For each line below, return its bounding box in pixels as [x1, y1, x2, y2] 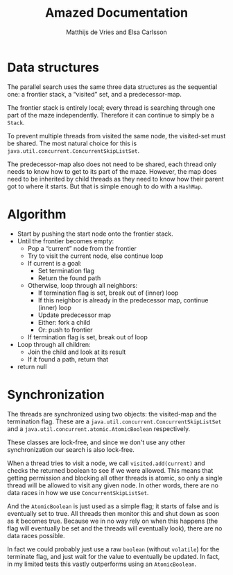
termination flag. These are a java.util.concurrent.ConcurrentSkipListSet [7, 417, 222, 426]
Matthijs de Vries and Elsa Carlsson [65, 28, 168, 36]
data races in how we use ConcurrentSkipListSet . [7, 488, 149, 496]
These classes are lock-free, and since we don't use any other [7, 438, 186, 446]
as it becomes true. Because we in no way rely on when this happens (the [7, 517, 218, 525]
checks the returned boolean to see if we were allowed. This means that [7, 466, 214, 474]
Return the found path [37, 273, 101, 282]
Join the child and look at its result [27, 348, 126, 356]
